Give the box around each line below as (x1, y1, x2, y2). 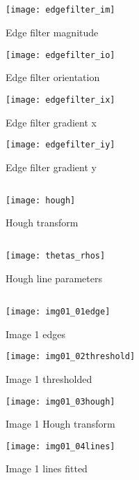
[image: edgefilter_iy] (6, 140, 115, 150)
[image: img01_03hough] (6, 396, 115, 407)
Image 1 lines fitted (6, 461, 88, 476)
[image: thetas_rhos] (6, 251, 106, 261)
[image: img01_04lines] (6, 441, 115, 451)
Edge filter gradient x (6, 115, 97, 129)
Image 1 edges (6, 326, 65, 341)
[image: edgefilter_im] (6, 5, 115, 15)
